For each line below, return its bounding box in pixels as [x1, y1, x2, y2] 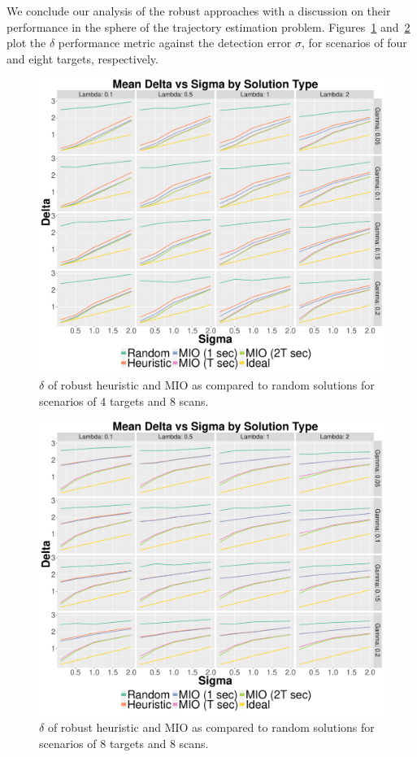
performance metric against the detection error [58, 34, 292, 51]
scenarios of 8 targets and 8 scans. [39, 734, 209, 751]
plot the [7, 34, 46, 51]
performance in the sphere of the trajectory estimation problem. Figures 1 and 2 [7, 18, 410, 35]
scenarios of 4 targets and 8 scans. [39, 392, 209, 409]
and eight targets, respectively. [7, 50, 159, 67]
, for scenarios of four [301, 34, 407, 51]
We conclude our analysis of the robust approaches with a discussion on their [7, 2, 391, 19]
